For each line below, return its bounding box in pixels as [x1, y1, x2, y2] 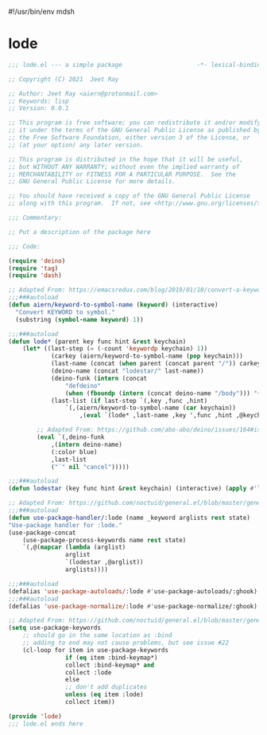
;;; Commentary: [8, 214, 62, 222]
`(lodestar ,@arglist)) [64, 558, 145, 566]
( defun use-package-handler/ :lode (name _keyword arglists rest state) [8, 514, 250, 522]
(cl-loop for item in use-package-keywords [22, 646, 169, 654]
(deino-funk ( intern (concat [50, 374, 148, 382]
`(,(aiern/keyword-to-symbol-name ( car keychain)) [64, 404, 237, 412]
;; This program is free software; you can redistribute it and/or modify [8, 119, 261, 127]
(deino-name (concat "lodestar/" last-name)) [50, 367, 204, 375]
